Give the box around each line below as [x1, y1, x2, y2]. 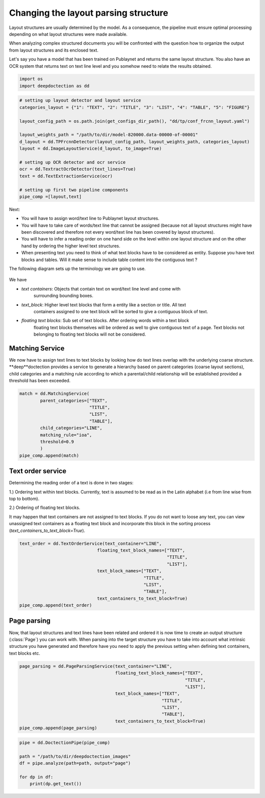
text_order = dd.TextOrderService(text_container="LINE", [19, 540, 162, 546]
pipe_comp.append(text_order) [19, 603, 92, 608]
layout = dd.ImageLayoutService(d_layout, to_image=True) [19, 146, 162, 152]
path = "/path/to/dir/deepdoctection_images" [19, 753, 131, 759]
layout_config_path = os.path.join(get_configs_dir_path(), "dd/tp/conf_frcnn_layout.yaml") [19, 118, 250, 124]
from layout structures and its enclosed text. [9, 47, 99, 53]
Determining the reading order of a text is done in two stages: [9, 480, 133, 486]
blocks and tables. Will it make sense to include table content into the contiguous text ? [21, 257, 197, 263]
